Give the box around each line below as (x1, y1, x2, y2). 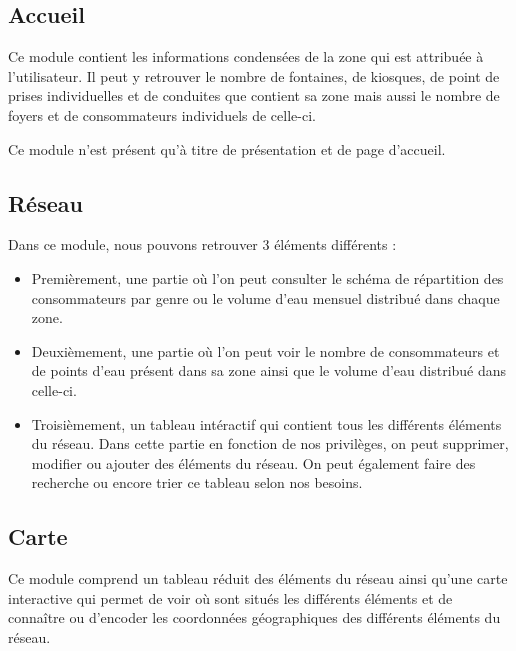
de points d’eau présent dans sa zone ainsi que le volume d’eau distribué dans (31, 360, 507, 381)
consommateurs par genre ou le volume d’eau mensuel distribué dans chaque (31, 287, 500, 308)
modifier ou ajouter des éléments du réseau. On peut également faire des (31, 452, 476, 473)
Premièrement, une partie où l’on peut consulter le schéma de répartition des (31, 267, 504, 288)
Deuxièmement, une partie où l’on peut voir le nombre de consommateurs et (31, 340, 500, 361)
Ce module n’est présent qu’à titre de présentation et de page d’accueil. (8, 138, 446, 159)
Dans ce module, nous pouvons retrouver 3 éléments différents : (8, 234, 397, 255)
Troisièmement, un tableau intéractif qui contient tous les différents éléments (31, 413, 502, 434)
